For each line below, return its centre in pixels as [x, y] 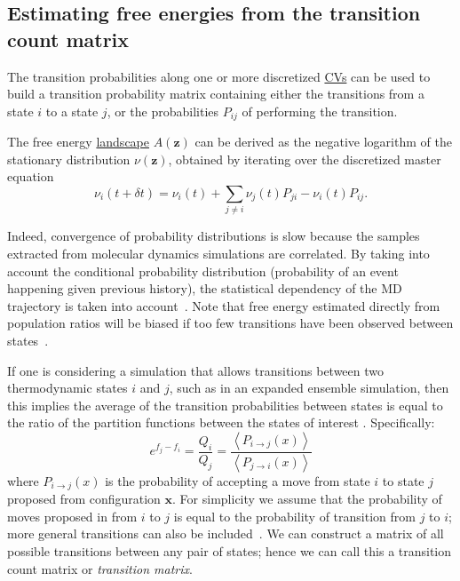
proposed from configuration [84, 499]
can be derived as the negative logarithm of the [323, 142]
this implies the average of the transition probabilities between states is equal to [225, 405]
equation [31, 176]
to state [403, 480]
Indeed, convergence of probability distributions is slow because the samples [214, 236]
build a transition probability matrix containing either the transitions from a [216, 94]
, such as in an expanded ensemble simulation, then [309, 388]
